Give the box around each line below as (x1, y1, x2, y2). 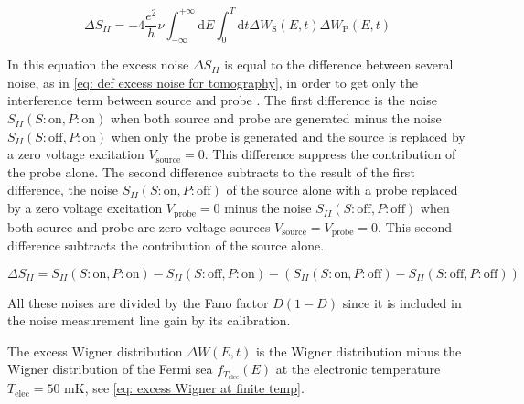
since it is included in (342, 292, 462, 312)
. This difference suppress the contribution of (204, 144, 456, 164)
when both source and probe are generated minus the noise (111, 109, 442, 128)
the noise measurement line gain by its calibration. (7, 311, 291, 330)
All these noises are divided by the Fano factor (7, 292, 269, 312)
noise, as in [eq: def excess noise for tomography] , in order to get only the (7, 72, 418, 91)
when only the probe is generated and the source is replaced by (111, 126, 465, 145)
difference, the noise (7, 180, 119, 199)
